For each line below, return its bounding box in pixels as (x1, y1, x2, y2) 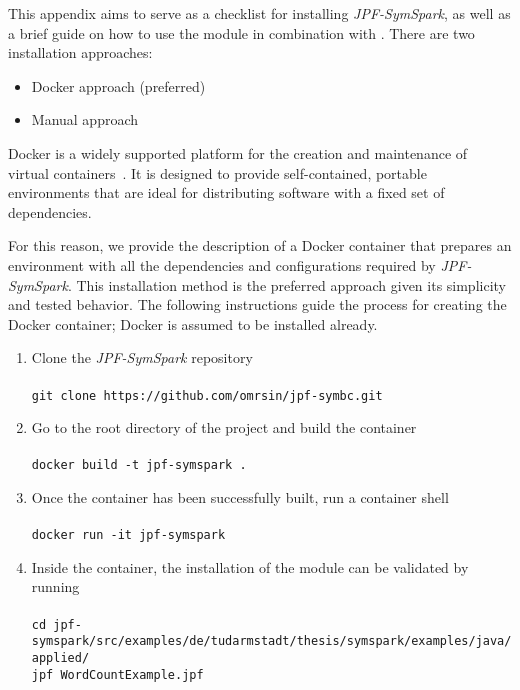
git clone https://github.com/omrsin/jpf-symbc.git (31, 388, 383, 403)
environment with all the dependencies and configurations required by (8, 254, 436, 275)
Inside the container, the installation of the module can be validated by (31, 556, 469, 577)
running (31, 576, 80, 597)
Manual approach (31, 109, 139, 130)
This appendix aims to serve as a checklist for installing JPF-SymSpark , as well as (8, 3, 511, 23)
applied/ (31, 650, 90, 665)
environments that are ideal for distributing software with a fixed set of (8, 182, 445, 203)
